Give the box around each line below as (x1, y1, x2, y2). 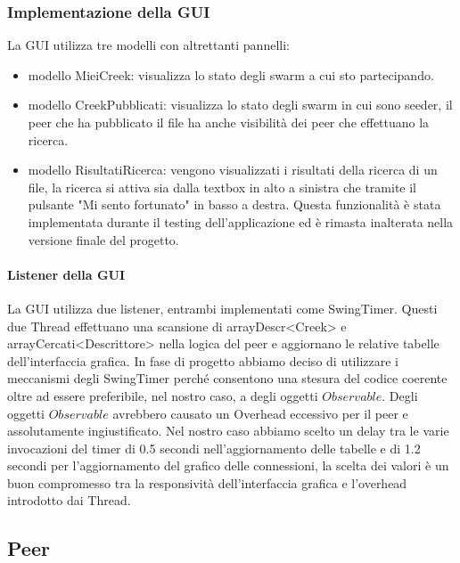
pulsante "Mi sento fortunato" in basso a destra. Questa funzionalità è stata (28, 195, 441, 214)
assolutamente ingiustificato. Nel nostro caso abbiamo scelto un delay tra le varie (7, 421, 449, 440)
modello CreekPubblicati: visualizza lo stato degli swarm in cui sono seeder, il (28, 95, 453, 114)
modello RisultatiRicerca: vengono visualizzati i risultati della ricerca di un (28, 160, 438, 179)
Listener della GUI (7, 265, 126, 283)
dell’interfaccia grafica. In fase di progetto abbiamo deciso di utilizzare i (7, 351, 398, 370)
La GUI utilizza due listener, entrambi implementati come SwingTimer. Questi (7, 298, 438, 317)
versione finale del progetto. (28, 230, 179, 249)
